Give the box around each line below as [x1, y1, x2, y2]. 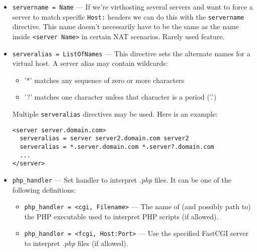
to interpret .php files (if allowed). [24, 238, 128, 248]
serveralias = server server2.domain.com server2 [20, 135, 189, 142]
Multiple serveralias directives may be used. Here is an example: [12, 109, 218, 119]
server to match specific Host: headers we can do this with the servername [12, 11, 244, 22]
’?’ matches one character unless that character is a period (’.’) [24, 92, 217, 102]
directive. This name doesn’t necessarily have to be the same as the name [12, 21, 239, 32]
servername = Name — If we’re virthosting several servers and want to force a [12, 2, 253, 12]
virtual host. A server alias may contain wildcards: [12, 58, 168, 68]
